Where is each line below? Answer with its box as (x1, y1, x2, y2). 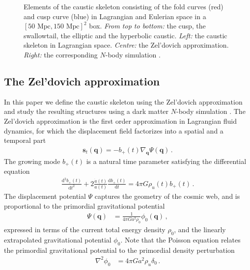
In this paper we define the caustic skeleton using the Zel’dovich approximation (4, 96, 243, 107)
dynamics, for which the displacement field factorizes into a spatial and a (4, 125, 223, 135)
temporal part (4, 135, 46, 145)
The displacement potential (4, 191, 86, 201)
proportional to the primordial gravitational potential (4, 200, 165, 211)
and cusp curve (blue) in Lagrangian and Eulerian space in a (24, 11, 206, 21)
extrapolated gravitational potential (4, 234, 111, 244)
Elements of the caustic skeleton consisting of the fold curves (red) (24, 1, 223, 11)
